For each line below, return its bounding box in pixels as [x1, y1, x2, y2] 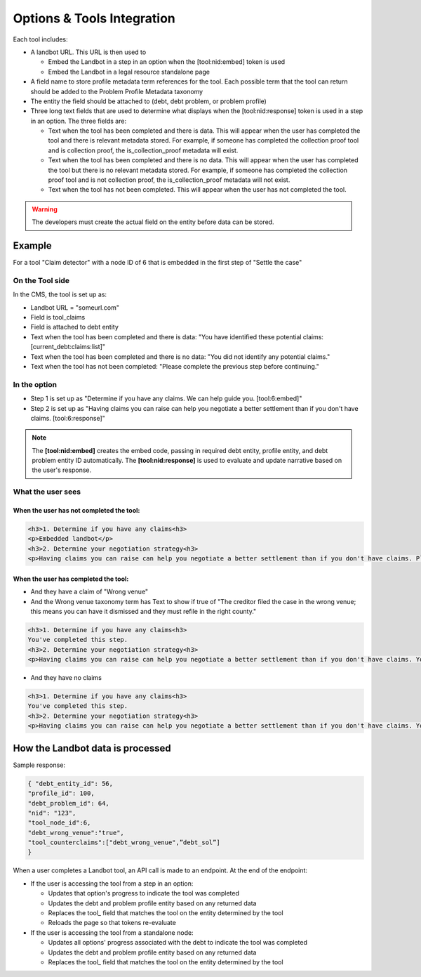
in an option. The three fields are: [30, 117, 126, 125]
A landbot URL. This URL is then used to [30, 48, 147, 56]
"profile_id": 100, [27, 789, 95, 797]
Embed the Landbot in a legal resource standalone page [48, 67, 210, 76]
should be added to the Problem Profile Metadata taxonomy [30, 87, 203, 96]
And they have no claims [30, 674, 102, 682]
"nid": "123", [27, 808, 76, 817]
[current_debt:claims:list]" [30, 343, 105, 351]
